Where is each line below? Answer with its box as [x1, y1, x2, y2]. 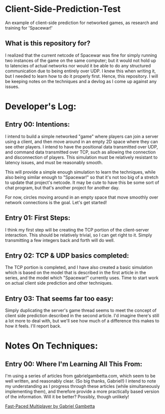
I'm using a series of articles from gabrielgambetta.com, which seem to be [5, 373, 156, 379]
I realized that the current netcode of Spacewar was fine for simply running [5, 52, 157, 58]
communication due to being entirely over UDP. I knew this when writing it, [5, 68, 156, 74]
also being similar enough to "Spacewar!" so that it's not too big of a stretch [5, 174, 159, 180]
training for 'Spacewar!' [5, 25, 53, 30]
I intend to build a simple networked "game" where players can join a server [5, 133, 159, 139]
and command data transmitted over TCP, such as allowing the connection [5, 149, 156, 155]
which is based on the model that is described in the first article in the [5, 269, 146, 276]
